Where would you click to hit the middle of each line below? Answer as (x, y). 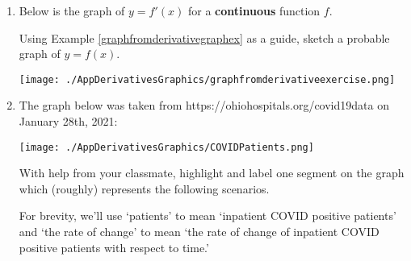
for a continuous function (254, 10)
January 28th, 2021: (68, 121)
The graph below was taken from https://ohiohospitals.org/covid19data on (204, 105)
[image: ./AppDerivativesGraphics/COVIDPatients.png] (166, 147)
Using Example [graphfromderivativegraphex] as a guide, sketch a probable (204, 37)
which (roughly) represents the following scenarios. (144, 188)
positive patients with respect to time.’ (114, 247)
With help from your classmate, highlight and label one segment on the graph (212, 173)
